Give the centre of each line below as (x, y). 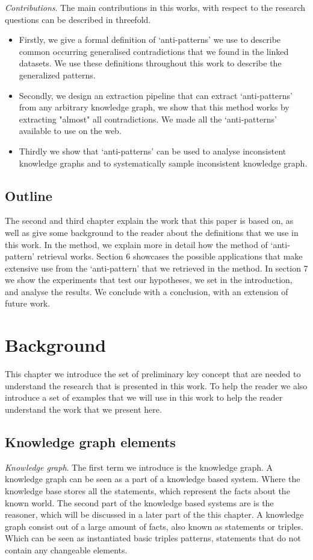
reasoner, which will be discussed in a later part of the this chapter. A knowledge (154, 514)
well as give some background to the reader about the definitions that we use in (152, 232)
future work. (28, 303)
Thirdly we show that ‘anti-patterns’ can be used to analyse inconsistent (153, 151)
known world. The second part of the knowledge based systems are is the (139, 502)
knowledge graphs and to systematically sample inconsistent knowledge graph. (163, 163)
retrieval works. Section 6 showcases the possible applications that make (170, 256)
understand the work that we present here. (83, 409)
